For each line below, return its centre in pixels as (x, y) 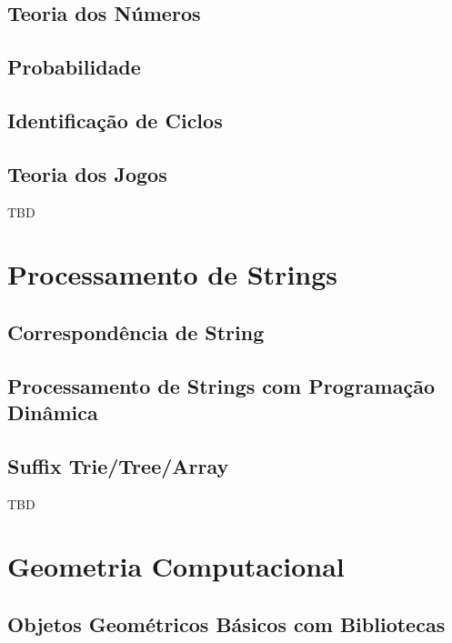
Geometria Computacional (176, 566)
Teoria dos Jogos (87, 173)
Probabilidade (74, 67)
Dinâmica (53, 412)
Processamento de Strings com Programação (221, 385)
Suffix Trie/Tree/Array (118, 465)
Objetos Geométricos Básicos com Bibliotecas (226, 624)
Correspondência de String (136, 332)
